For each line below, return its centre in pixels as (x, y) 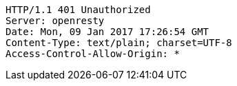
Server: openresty (55, 21)
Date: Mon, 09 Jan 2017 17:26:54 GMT (107, 32)
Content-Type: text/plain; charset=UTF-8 (119, 43)
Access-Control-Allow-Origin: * (93, 54)
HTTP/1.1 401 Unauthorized (78, 10)
